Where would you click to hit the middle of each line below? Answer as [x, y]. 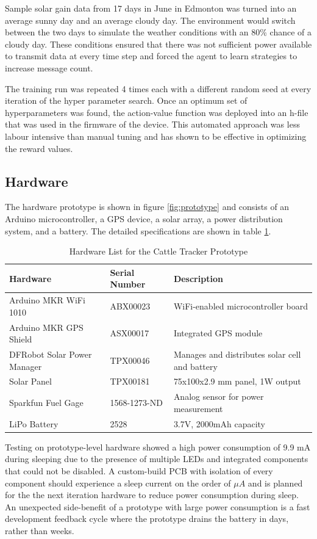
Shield [21, 339]
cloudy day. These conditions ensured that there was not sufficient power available [158, 44]
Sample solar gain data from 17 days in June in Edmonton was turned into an [151, 8]
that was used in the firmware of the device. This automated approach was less [152, 124]
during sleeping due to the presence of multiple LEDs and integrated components [157, 459]
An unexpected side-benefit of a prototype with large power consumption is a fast [158, 506]
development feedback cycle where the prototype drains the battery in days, [147, 519]
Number [128, 284]
